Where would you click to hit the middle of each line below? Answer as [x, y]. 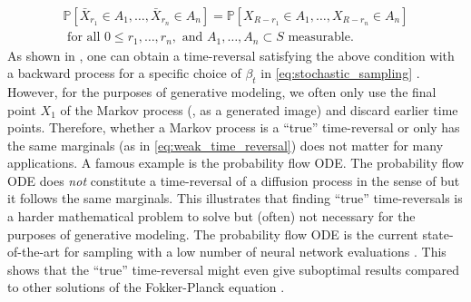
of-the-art [34, 252]
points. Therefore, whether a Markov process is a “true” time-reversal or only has [234, 127]
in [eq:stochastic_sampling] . [340, 73]
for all [84, 38]
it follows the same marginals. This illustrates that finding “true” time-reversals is [235, 198]
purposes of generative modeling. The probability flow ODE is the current [213, 234]
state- [438, 234]
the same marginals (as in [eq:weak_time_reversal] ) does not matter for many [226, 145]
